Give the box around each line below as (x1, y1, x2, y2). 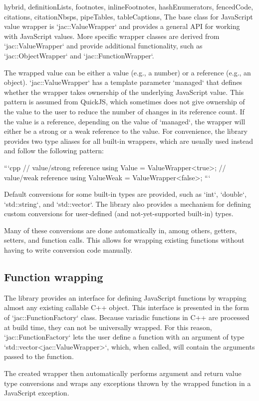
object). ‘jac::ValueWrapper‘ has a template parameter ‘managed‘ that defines (4, 77, 243, 87)
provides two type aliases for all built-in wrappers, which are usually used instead (4, 135, 253, 146)
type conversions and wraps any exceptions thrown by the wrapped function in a (4, 378, 251, 388)
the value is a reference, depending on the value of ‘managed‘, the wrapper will (4, 116, 246, 126)
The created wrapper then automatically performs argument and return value (4, 368, 242, 379)
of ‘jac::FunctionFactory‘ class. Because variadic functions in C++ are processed (4, 312, 250, 323)
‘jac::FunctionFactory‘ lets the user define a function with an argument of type (4, 332, 245, 342)
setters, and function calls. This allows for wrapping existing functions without (4, 235, 245, 245)
